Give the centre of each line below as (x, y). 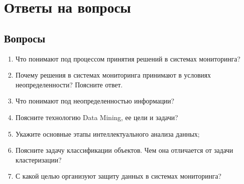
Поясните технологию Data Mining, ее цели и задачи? (97, 117)
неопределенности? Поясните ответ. (69, 84)
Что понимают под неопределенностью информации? (95, 101)
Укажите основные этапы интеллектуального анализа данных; (108, 133)
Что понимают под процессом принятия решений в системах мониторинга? (128, 58)
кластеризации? (38, 159)
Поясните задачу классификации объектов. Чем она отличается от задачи (124, 150)
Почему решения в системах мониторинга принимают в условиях (113, 75)
